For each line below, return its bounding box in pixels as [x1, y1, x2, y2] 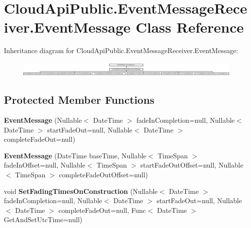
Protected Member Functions [4, 92, 155, 107]
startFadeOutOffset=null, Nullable [140, 160, 243, 170]
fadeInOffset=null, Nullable [4, 160, 85, 170]
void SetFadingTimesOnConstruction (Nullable [4, 186, 158, 196]
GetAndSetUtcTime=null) [4, 214, 83, 225]
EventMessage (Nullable [4, 115, 82, 125]
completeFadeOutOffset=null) [59, 170, 148, 180]
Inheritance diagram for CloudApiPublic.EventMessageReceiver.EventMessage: [4, 45, 238, 56]
